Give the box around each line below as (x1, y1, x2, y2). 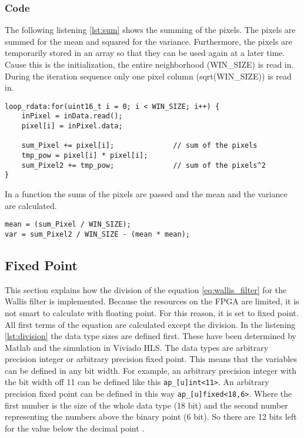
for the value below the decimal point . (5, 422, 145, 434)
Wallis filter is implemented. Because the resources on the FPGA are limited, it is (5, 295, 299, 307)
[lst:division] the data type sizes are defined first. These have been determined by (5, 330, 297, 342)
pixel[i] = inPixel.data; (21, 122, 123, 131)
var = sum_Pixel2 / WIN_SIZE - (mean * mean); (5, 230, 190, 238)
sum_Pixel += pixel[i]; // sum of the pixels (21, 141, 258, 150)
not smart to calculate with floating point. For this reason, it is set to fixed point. (5, 306, 299, 318)
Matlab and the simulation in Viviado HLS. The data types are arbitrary (5, 341, 269, 353)
